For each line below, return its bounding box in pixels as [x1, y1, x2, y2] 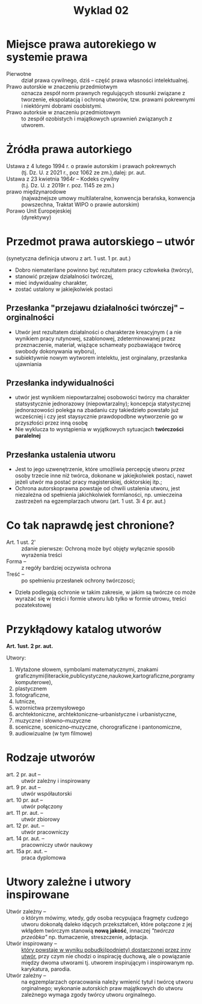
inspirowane [6, 888, 70, 902]
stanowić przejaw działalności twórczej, [14, 272, 114, 280]
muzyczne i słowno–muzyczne [14, 717, 91, 725]
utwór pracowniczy [21, 829, 69, 836]
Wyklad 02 [73, 4, 129, 17]
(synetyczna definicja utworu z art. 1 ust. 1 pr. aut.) [6, 254, 131, 262]
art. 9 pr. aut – [6, 784, 41, 791]
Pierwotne [6, 70, 32, 77]
